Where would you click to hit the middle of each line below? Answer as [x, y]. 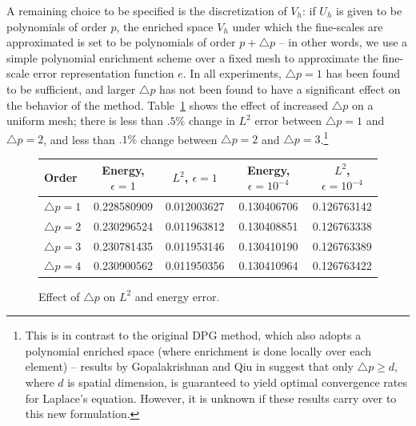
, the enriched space [165, 26]
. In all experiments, [232, 73]
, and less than [79, 139]
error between [288, 121]
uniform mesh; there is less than [85, 121]
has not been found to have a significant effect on [280, 88]
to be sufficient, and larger [71, 88]
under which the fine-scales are [308, 26]
